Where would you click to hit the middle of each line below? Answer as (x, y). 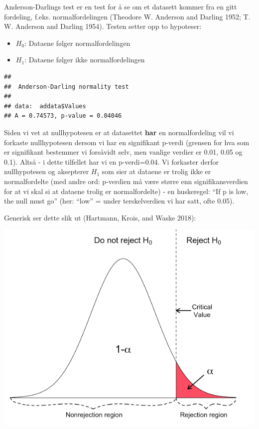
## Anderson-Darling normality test (66, 87)
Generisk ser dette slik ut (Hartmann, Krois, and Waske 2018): (100, 217)
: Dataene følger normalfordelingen (77, 43)
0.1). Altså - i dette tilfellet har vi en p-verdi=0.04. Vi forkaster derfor (111, 161)
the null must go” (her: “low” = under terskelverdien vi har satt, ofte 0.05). (119, 201)
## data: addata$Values (45, 106)
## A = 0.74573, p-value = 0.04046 (63, 116)
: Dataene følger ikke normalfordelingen (85, 60)
